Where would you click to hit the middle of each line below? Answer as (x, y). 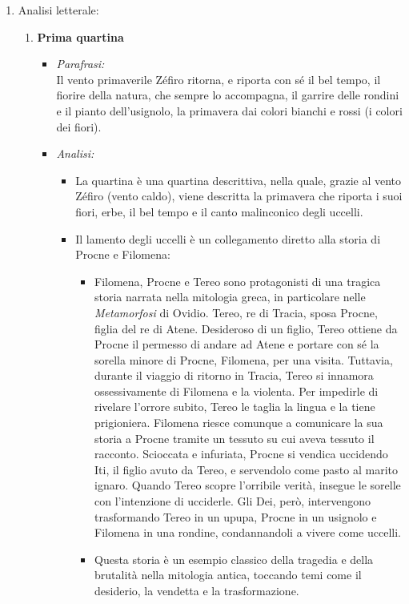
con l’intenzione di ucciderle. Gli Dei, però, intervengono (232, 501)
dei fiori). (79, 126)
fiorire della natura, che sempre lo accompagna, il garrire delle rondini (228, 95)
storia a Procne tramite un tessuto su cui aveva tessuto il (234, 438)
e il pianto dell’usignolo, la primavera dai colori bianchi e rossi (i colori (229, 110)
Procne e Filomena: (123, 254)
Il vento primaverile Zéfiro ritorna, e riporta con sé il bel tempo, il (219, 79)
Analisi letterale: (58, 10)
